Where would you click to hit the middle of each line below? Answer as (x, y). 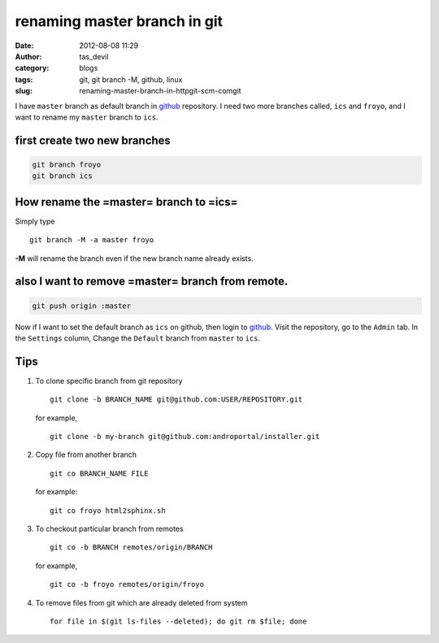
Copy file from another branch (86, 454)
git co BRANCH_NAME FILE (99, 473)
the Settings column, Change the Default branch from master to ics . (137, 338)
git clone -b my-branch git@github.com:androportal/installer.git (185, 437)
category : (32, 68)
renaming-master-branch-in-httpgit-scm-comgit (160, 91)
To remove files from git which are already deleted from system (141, 602)
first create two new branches (93, 140)
